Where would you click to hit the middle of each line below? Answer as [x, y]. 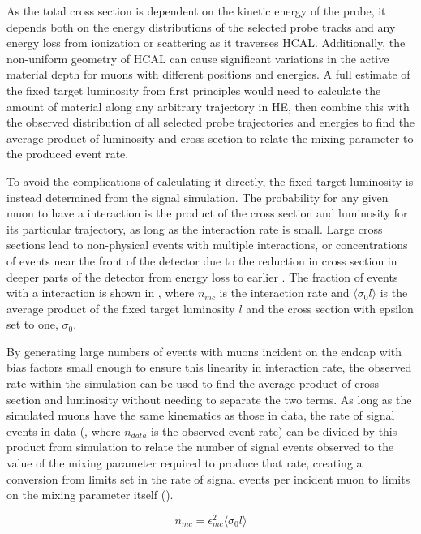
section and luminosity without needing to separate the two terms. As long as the [209, 399]
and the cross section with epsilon [330, 308]
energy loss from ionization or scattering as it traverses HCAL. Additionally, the [206, 43]
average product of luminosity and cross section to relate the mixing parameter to [210, 138]
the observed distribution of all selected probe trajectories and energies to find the [211, 122]
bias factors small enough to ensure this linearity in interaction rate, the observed [209, 367]
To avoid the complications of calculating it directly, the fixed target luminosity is [210, 181]
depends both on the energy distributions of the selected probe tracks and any [201, 26]
